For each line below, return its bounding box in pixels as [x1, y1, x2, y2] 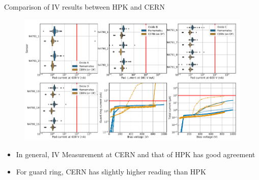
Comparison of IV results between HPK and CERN [4, 2, 165, 12]
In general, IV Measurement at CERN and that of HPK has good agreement [16, 149, 255, 160]
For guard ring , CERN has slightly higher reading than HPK [16, 166, 206, 176]
